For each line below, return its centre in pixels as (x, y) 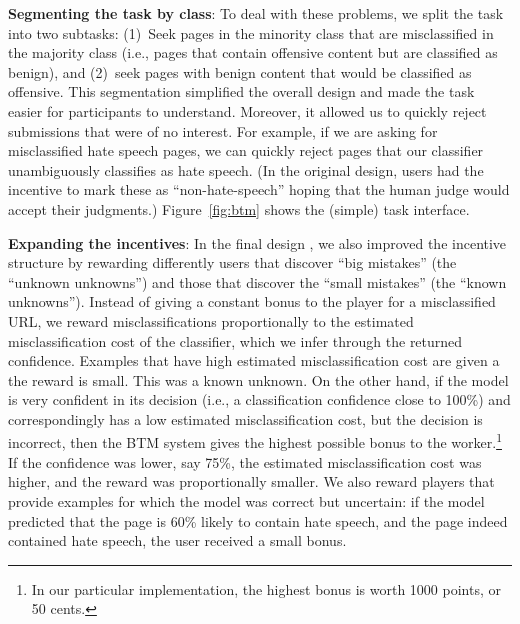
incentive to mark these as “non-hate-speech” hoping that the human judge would (259, 189)
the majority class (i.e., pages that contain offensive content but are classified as (253, 52)
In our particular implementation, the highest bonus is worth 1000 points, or (266, 588)
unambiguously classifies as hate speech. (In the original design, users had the (246, 169)
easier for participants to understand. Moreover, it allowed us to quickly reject (247, 110)
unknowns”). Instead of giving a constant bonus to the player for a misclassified (252, 301)
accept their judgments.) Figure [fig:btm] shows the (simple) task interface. (239, 208)
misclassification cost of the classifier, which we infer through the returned (235, 340)
